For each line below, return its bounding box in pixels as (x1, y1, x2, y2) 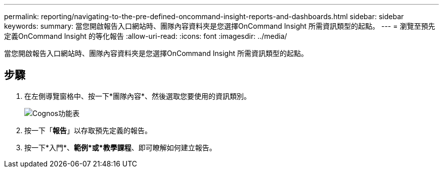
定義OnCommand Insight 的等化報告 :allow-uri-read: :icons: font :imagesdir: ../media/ (4, 32, 287, 40)
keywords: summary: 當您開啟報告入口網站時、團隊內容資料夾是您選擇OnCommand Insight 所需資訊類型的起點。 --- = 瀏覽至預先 (4, 22, 435, 30)
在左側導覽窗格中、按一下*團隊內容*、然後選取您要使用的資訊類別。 (24, 91, 251, 100)
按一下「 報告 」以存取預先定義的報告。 (24, 126, 152, 135)
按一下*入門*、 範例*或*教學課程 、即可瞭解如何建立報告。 (24, 143, 216, 152)
